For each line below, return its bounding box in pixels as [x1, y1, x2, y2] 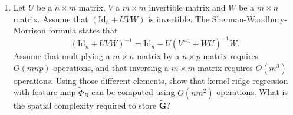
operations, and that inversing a [53, 61, 169, 73]
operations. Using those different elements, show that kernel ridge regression [13, 74, 288, 86]
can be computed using [91, 86, 175, 98]
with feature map [13, 86, 76, 98]
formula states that [48, 24, 118, 36]
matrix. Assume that [13, 12, 88, 25]
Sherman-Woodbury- [212, 12, 288, 25]
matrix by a [137, 50, 180, 62]
